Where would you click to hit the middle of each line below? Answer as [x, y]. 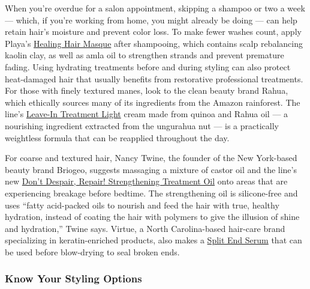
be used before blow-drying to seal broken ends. [92, 251]
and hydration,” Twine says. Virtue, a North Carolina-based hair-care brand [145, 228]
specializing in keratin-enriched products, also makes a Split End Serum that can [154, 240]
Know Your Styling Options [73, 278]
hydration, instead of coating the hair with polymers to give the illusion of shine [152, 217]
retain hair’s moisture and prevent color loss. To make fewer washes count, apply [153, 32]
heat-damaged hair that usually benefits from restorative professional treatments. [154, 78]
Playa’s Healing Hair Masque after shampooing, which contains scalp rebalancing [154, 43]
